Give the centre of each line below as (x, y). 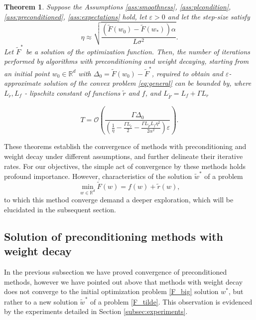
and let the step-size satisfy (209, 16)
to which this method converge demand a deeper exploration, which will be (119, 200)
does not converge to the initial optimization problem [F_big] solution (111, 291)
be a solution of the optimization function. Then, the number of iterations (138, 51)
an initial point (27, 73)
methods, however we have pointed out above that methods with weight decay (124, 281)
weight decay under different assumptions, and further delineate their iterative (124, 156)
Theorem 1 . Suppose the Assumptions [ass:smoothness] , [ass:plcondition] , (118, 6)
